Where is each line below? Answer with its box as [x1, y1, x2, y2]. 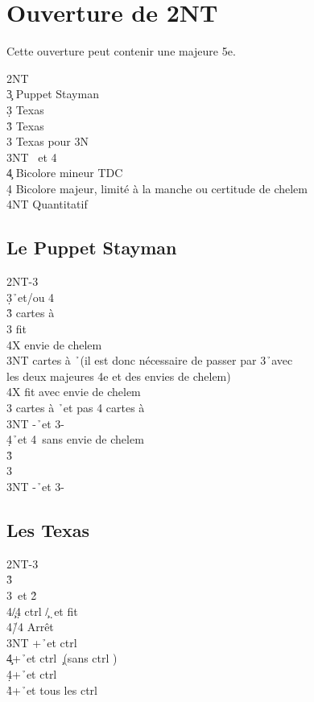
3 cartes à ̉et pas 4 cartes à [6, 399, 145, 416]
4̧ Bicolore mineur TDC [6, 164, 123, 181]
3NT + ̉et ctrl [6, 634, 77, 650]
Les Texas [6, 517, 90, 542]
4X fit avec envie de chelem [6, 383, 141, 400]
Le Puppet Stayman [6, 235, 177, 260]
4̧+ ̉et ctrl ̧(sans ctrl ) [6, 650, 118, 667]
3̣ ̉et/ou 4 [6, 288, 55, 305]
